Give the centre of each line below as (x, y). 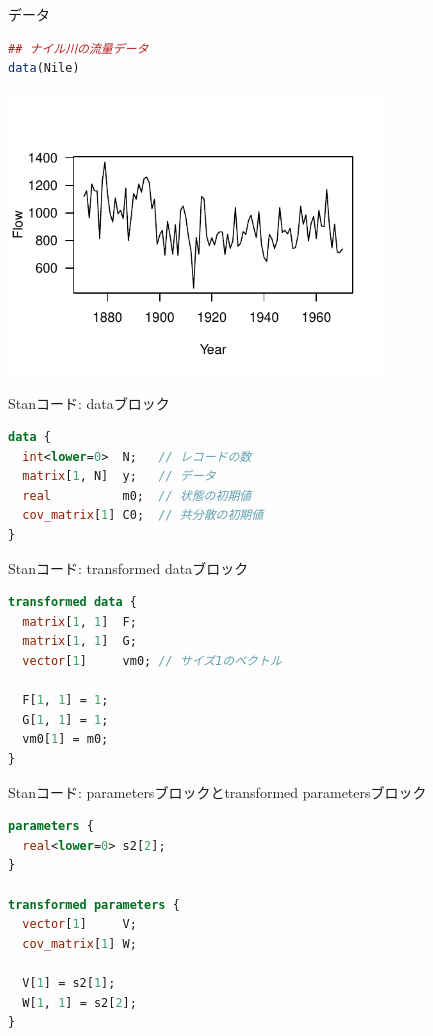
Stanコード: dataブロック (89, 402)
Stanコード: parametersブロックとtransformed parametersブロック (217, 791)
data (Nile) (44, 68)
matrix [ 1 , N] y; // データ (119, 476)
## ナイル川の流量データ (78, 48)
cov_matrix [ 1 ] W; (79, 943)
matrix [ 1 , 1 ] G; (79, 641)
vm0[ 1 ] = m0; (65, 739)
